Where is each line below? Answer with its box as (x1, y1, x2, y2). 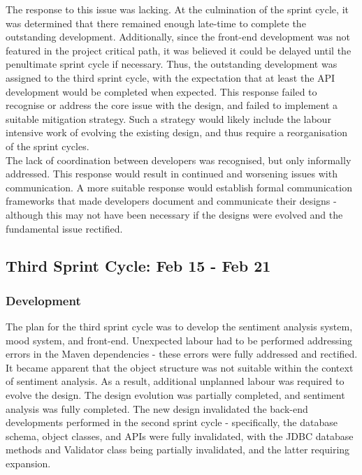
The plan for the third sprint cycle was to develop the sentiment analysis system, (6, 319, 353, 334)
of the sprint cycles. (6, 138, 89, 153)
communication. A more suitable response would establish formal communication (6, 180, 352, 194)
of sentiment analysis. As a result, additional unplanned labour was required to (6, 374, 345, 388)
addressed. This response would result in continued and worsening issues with (6, 166, 338, 181)
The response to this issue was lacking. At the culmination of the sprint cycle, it (6, 2, 349, 16)
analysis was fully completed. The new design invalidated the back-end (6, 401, 308, 416)
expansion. (6, 456, 51, 471)
